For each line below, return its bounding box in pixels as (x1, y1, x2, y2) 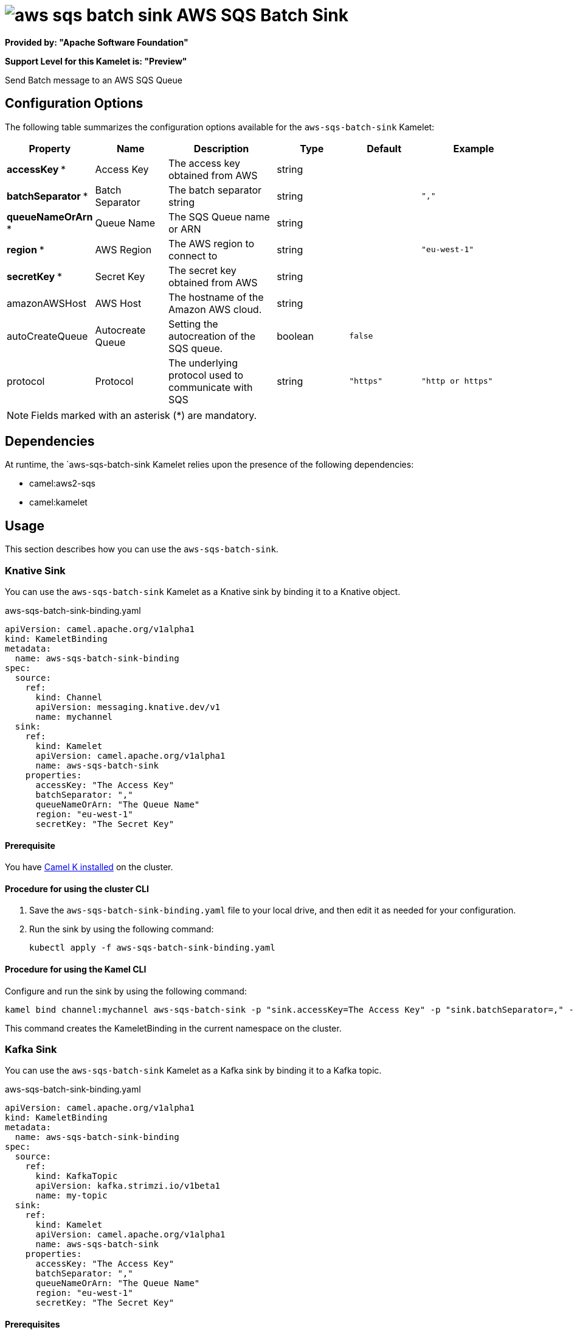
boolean (277, 329, 314, 342)
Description (193, 142, 249, 155)
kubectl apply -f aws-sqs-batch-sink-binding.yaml (29, 943, 275, 953)
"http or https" (421, 376, 493, 386)
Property (29, 142, 71, 155)
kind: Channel (35, 692, 103, 703)
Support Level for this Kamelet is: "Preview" (5, 55, 187, 66)
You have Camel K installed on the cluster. (5, 862, 173, 873)
